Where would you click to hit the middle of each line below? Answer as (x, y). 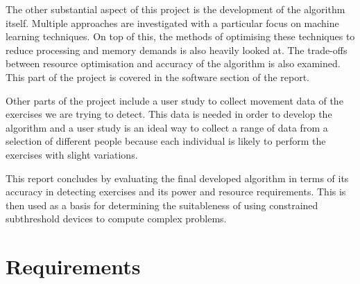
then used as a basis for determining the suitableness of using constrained (162, 205)
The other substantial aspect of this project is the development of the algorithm (175, 9)
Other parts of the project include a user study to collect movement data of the (174, 100)
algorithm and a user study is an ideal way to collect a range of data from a (167, 127)
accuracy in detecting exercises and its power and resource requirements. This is (176, 192)
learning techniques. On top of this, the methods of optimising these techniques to (180, 36)
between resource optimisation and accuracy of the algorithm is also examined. (173, 63)
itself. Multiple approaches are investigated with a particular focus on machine (172, 23)
